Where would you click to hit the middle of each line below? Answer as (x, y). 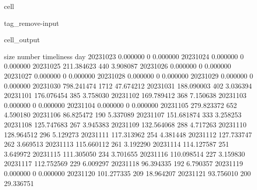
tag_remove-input (32, 23)
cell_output (22, 40)
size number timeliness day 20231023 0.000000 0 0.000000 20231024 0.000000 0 (124, 56)
